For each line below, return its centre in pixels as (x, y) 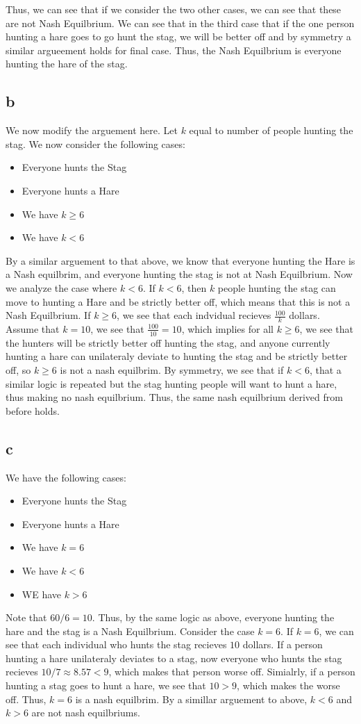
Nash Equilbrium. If (48, 315)
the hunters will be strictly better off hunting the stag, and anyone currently (168, 342)
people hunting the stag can (277, 287)
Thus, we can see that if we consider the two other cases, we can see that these (174, 9)
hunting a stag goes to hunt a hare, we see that (106, 685)
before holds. (33, 410)
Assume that (33, 328)
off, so (18, 369)
